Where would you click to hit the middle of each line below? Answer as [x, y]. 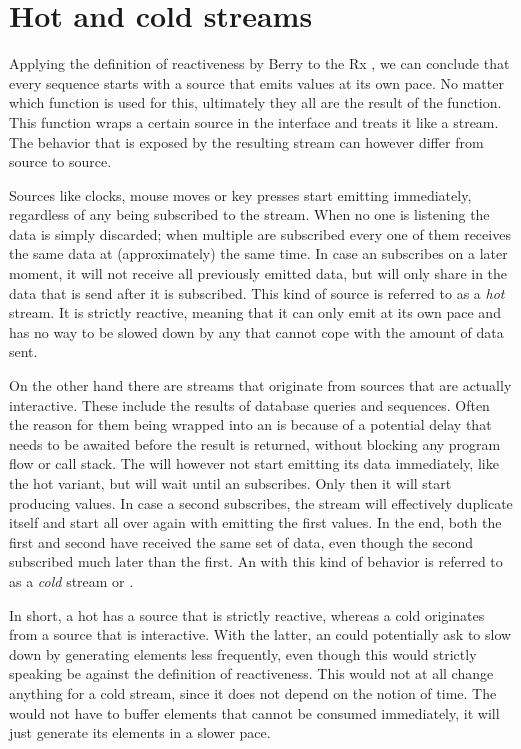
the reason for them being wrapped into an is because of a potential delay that [250, 424]
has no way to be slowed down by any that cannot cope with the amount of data [256, 331]
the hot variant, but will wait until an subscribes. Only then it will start [230, 483]
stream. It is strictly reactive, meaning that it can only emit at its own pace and [255, 312]
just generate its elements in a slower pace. [140, 732]
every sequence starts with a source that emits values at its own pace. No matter [256, 82]
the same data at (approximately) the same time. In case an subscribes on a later [258, 253]
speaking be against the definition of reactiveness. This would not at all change [251, 673]
